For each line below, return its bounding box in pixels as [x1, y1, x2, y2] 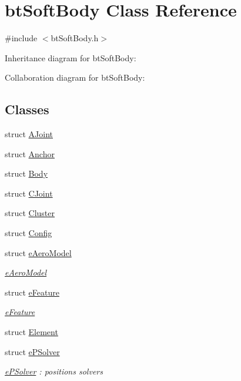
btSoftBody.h [51, 32, 99, 44]
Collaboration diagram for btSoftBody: [5, 71, 145, 84]
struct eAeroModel [5, 246, 72, 259]
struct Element [5, 326, 58, 338]
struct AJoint [5, 128, 53, 140]
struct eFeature [5, 286, 59, 298]
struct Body [5, 167, 48, 180]
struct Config [5, 227, 52, 239]
